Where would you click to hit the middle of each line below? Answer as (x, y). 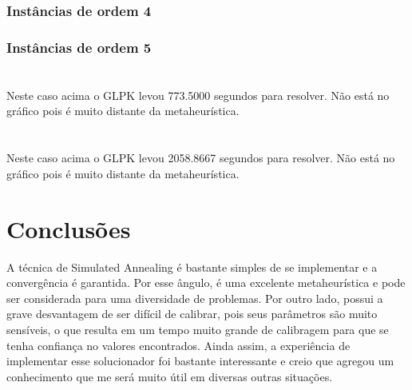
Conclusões (69, 228)
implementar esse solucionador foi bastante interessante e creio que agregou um (200, 361)
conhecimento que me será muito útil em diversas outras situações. (170, 376)
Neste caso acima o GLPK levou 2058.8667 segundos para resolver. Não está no (201, 158)
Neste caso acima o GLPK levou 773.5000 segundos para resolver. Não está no (198, 95)
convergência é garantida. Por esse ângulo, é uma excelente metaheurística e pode (206, 283)
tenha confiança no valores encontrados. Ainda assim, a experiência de (178, 345)
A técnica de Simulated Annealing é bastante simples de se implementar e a (192, 267)
